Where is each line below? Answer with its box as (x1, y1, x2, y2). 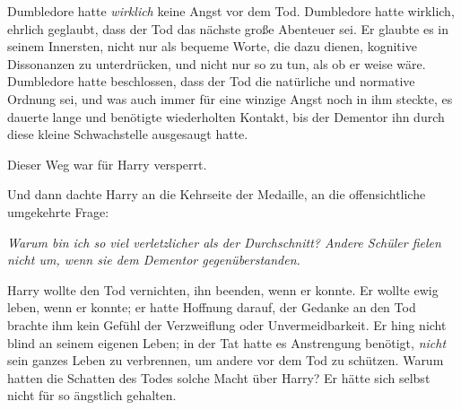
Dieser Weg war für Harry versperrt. (7, 154, 207, 173)
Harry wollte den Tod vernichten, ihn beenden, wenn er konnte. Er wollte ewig (7, 280, 439, 299)
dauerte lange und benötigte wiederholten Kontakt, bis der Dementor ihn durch (7, 107, 445, 126)
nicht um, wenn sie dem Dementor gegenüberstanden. (7, 250, 300, 269)
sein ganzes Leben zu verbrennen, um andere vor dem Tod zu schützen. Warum (7, 351, 444, 370)
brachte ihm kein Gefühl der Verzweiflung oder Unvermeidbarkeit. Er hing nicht (7, 315, 447, 334)
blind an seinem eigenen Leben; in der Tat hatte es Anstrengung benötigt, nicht (7, 333, 447, 352)
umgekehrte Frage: (7, 202, 109, 221)
